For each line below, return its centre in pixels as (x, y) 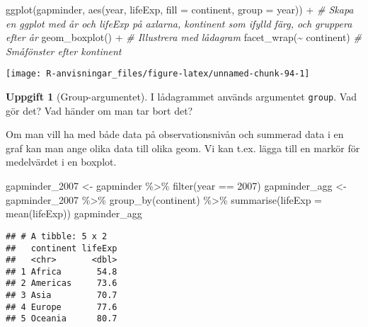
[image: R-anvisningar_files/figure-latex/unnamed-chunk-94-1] (158, 74)
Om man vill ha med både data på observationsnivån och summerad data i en (175, 134)
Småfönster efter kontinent (64, 51)
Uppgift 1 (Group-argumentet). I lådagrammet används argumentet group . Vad (181, 97)
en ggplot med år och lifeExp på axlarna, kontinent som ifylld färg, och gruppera (179, 23)
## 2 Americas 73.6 (62, 283)
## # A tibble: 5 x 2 (57, 236)
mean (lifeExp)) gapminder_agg (74, 213)
